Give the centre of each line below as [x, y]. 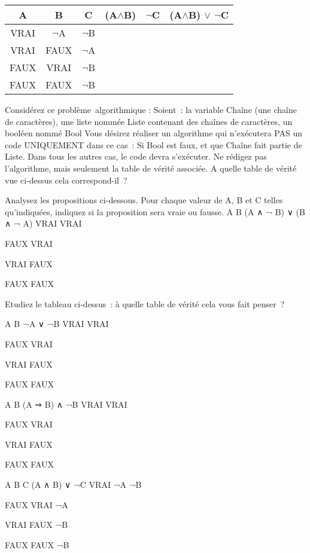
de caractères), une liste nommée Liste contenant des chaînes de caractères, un [149, 121]
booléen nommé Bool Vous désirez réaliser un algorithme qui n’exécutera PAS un [154, 133]
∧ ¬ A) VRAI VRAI [43, 223]
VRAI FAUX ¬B [37, 525]
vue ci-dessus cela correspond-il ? [66, 180]
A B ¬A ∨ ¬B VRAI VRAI [57, 324]
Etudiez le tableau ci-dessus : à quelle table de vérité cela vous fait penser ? [145, 303]
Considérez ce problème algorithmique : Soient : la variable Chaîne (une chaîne [151, 109]
